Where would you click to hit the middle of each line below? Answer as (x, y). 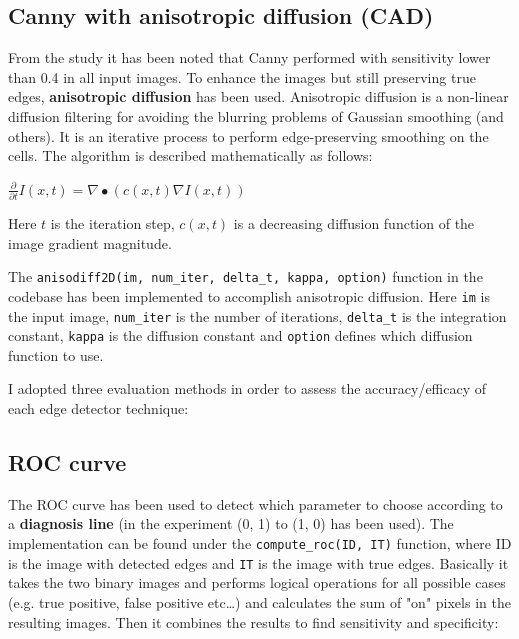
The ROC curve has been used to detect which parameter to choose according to (255, 503)
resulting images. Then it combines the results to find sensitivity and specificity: (253, 621)
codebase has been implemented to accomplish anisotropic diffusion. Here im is (249, 295)
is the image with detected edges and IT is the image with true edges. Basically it (258, 562)
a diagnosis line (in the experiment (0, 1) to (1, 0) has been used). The (231, 523)
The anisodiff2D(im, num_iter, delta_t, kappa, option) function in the (245, 276)
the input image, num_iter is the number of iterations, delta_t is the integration (257, 315)
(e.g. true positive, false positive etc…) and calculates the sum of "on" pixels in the (259, 601)
